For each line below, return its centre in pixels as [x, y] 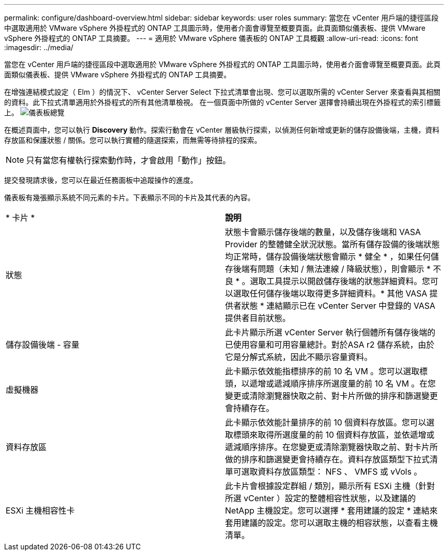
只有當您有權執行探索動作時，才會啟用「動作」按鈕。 [129, 160]
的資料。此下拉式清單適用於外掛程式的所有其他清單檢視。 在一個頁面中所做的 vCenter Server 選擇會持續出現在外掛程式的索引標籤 [222, 102]
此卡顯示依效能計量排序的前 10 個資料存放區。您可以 [326, 422]
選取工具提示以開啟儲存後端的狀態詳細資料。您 [340, 281]
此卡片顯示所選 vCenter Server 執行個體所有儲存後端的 [330, 332]
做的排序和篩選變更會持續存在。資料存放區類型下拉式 [328, 459]
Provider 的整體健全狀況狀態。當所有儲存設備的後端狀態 [332, 244]
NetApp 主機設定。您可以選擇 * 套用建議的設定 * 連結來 [331, 510]
